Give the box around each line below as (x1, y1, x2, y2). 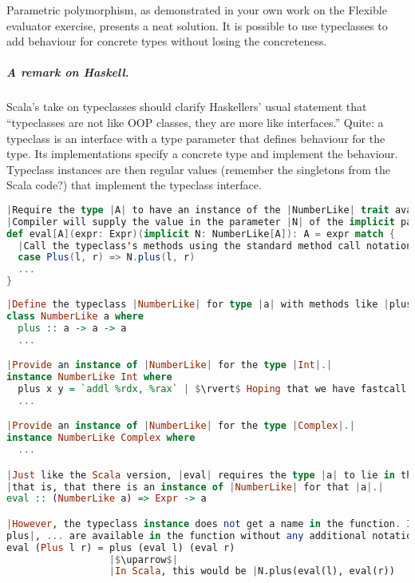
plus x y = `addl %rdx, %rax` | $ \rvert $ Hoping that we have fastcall (18, 383, 407, 395)
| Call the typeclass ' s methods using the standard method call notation (18, 240, 413, 252)
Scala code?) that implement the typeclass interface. (6, 176, 262, 193)
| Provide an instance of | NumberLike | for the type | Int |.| (6, 359, 333, 371)
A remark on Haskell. (6, 64, 129, 81)
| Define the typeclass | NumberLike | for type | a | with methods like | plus (6, 299, 413, 311)
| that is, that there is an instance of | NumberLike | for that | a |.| (6, 481, 384, 493)
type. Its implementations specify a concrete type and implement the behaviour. (6, 145, 398, 162)
